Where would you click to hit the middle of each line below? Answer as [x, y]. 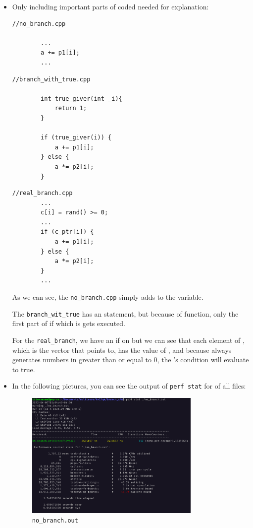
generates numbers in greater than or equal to [82, 360]
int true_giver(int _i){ [81, 99]
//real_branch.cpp [42, 193]
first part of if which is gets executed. [69, 323]
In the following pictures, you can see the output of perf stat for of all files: [129, 386]
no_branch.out [55, 521]
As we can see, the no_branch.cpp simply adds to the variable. [108, 297]
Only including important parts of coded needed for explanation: [110, 6]
